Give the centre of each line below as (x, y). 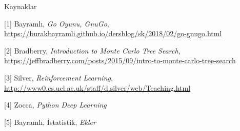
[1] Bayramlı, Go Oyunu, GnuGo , (57, 23)
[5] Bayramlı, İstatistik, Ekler (50, 122)
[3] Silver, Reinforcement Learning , (58, 77)
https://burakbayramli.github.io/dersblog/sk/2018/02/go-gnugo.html (113, 33)
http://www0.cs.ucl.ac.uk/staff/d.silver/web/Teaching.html (97, 87)
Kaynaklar (21, 6)
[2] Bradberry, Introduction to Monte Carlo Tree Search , (92, 50)
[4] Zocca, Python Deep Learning (55, 105)
